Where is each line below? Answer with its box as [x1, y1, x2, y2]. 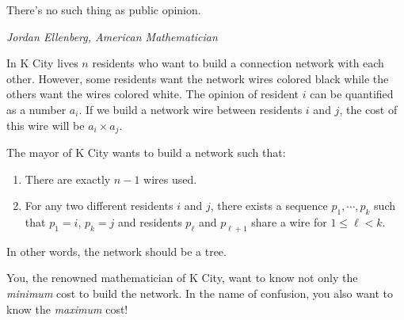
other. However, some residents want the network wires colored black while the [6, 70, 389, 86]
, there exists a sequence [210, 197, 328, 214]
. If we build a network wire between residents [78, 101, 303, 117]
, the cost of [339, 101, 398, 117]
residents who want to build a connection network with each [92, 55, 384, 71]
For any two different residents [25, 197, 173, 214]
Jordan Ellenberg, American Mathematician [6, 28, 218, 44]
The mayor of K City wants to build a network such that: [6, 144, 286, 161]
